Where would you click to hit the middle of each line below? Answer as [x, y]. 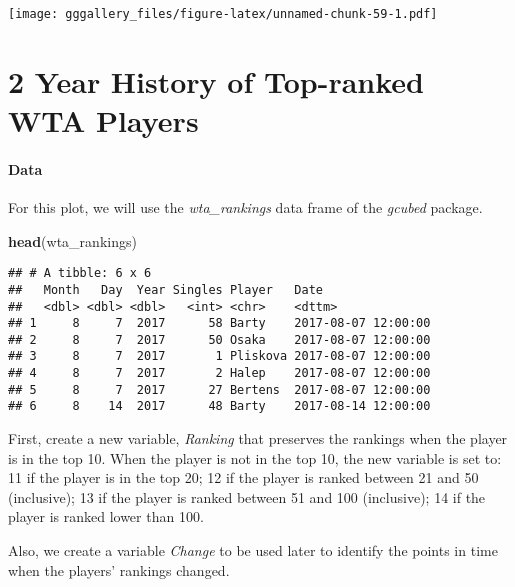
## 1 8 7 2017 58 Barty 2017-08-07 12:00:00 [219, 323]
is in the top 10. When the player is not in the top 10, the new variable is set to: [255, 457]
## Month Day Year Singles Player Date [165, 289]
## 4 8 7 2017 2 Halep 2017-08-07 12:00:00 [219, 373]
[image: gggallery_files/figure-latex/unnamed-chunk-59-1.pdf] [223, 14]
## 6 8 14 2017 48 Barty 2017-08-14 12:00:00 [219, 406]
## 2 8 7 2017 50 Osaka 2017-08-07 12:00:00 [219, 339]
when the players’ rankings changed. [119, 569]
